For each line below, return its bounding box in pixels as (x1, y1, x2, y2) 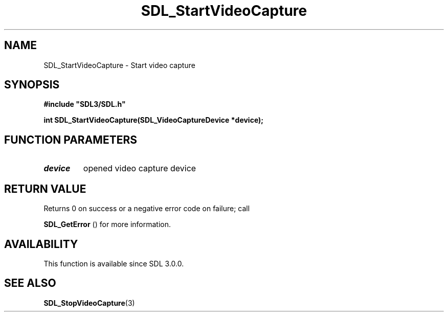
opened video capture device (83, 163, 196, 174)
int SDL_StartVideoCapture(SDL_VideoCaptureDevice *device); (43, 116, 264, 125)
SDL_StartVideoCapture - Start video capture (43, 60, 195, 70)
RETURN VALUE (4, 182, 86, 195)
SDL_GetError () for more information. (43, 220, 171, 229)
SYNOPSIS (4, 78, 60, 92)
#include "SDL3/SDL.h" (43, 100, 126, 109)
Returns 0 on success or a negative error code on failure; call (43, 204, 250, 213)
